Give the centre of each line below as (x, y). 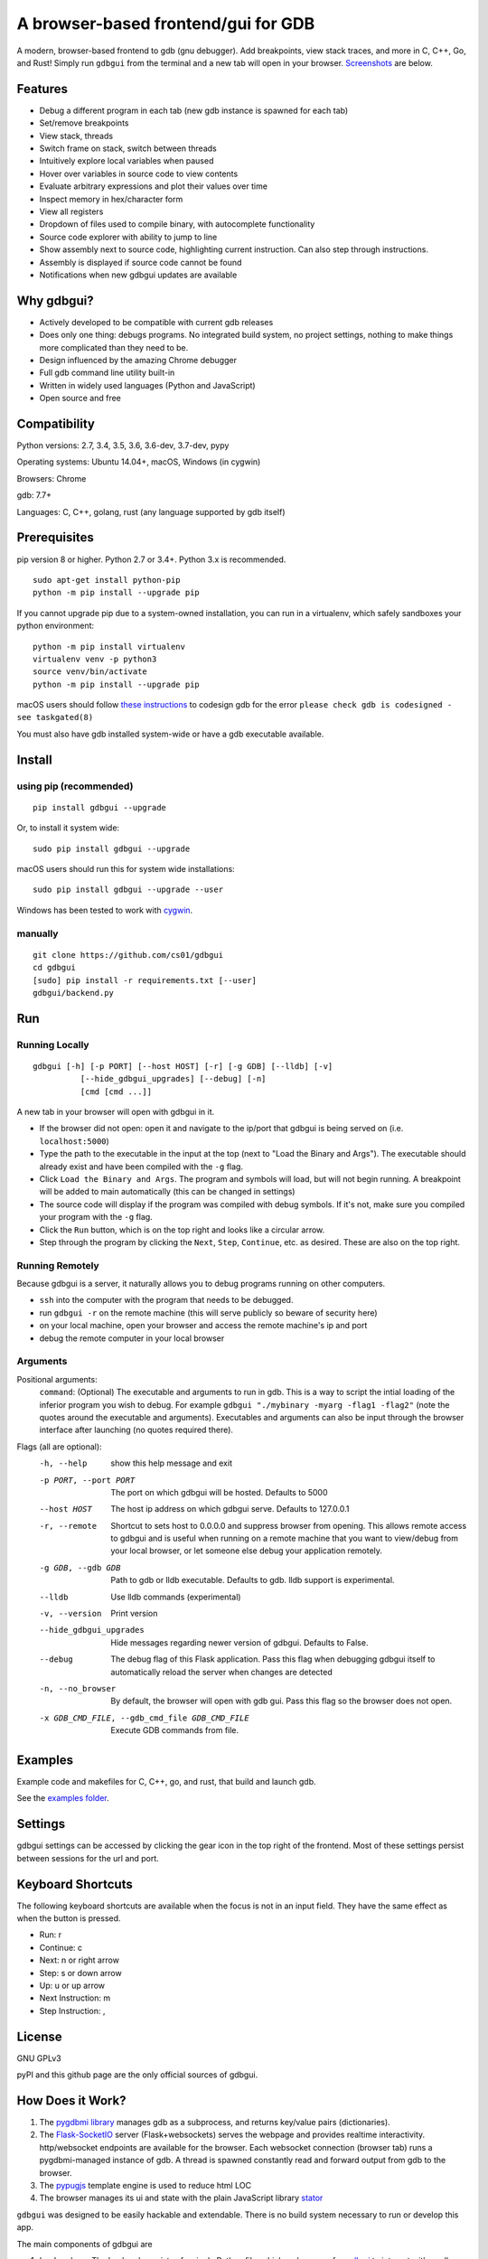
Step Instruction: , (72, 2011)
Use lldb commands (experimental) (176, 1597)
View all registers (71, 211)
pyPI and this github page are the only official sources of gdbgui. (137, 2075)
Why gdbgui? (55, 300)
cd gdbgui (54, 968)
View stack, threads (76, 136)
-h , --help (63, 1463)
